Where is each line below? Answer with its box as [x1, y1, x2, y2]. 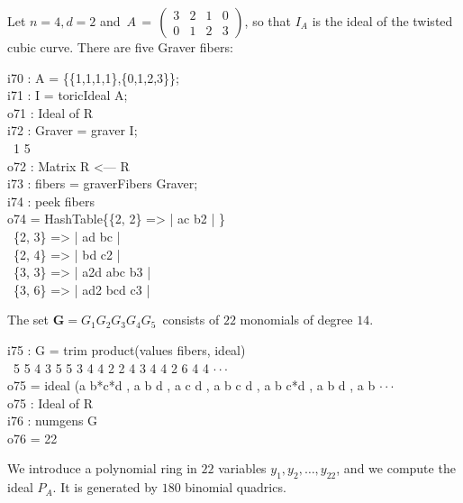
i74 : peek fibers [7, 191, 95, 210]
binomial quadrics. [185, 478, 286, 497]
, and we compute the [336, 459, 456, 478]
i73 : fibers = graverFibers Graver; [7, 174, 198, 193]
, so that [244, 12, 291, 30]
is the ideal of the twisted [312, 12, 453, 30]
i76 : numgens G [7, 411, 98, 430]
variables [218, 459, 267, 478]
